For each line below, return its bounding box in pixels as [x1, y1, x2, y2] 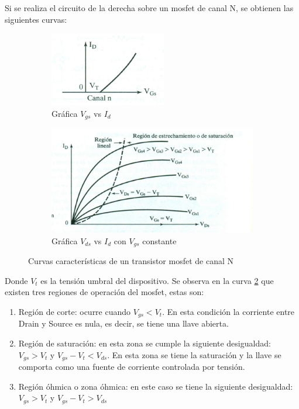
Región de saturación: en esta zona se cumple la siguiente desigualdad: [18, 337, 271, 349]
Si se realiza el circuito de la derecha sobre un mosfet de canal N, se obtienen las [5, 2, 294, 13]
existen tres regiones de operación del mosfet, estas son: [5, 286, 204, 298]
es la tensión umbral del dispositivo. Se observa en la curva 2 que [40, 274, 274, 286]
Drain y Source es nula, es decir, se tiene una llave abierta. [18, 317, 229, 330]
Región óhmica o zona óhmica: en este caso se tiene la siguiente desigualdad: [18, 380, 293, 392]
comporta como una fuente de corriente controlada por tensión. [18, 361, 245, 372]
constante [142, 234, 177, 247]
